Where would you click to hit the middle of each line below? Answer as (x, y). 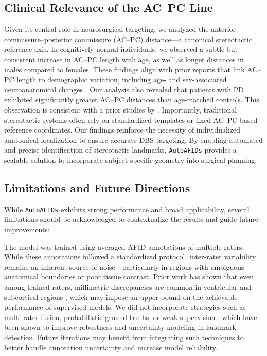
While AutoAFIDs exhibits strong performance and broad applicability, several (127, 209)
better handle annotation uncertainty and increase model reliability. (111, 347)
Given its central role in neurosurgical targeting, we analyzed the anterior (120, 29)
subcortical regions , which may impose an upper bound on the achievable (121, 297)
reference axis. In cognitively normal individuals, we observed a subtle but (121, 49)
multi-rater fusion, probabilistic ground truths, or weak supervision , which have (131, 317)
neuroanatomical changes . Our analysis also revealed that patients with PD (124, 89)
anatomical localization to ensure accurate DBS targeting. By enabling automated (133, 139)
